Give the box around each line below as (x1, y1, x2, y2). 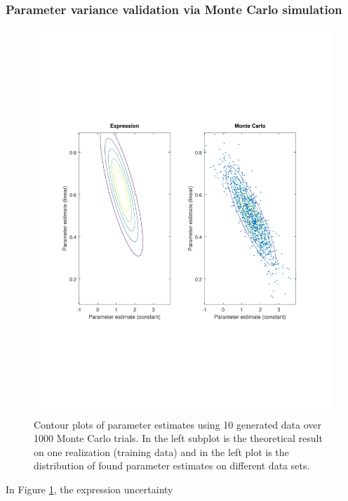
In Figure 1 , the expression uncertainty (6, 482, 173, 497)
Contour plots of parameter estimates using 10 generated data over (34, 417, 321, 431)
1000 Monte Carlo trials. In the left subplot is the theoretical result (34, 431, 323, 445)
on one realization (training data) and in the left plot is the (34, 444, 289, 459)
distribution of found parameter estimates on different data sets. (34, 458, 310, 473)
